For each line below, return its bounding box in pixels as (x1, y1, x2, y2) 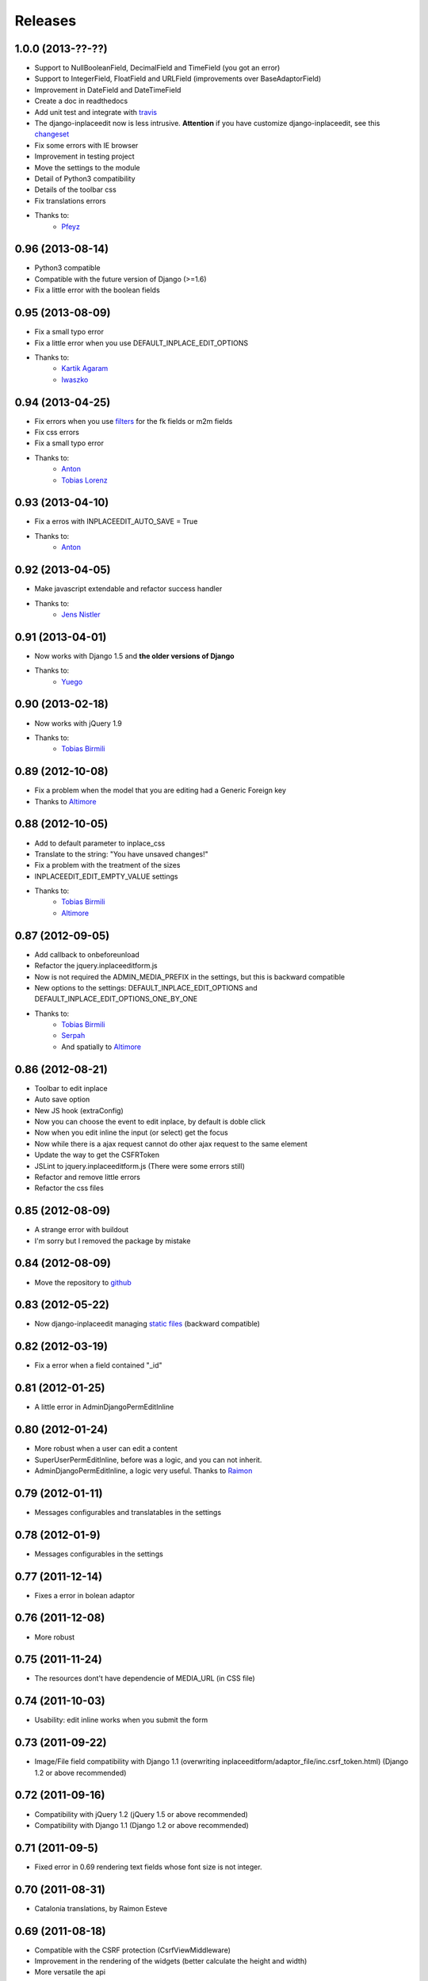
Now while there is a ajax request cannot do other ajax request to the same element (34, 1139, 308, 1148)
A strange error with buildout (34, 1225, 129, 1235)
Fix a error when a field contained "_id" (34, 1361, 162, 1370)
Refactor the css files (34, 1183, 105, 1193)
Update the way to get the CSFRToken (34, 1150, 160, 1160)
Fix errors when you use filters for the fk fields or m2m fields (34, 416, 233, 426)
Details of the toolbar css (34, 185, 117, 194)
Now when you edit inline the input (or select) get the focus (34, 1128, 229, 1137)
